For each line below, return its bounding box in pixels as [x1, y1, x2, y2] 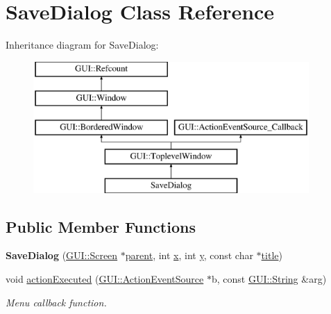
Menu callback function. [6, 295, 107, 309]
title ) [261, 248, 282, 263]
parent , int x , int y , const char [125, 248, 253, 263]
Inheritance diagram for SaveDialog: [6, 38, 159, 52]
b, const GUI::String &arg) [211, 272, 327, 286]
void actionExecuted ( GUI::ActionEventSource [6, 272, 204, 286]
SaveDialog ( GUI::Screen [6, 248, 118, 263]
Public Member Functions [6, 215, 196, 237]
